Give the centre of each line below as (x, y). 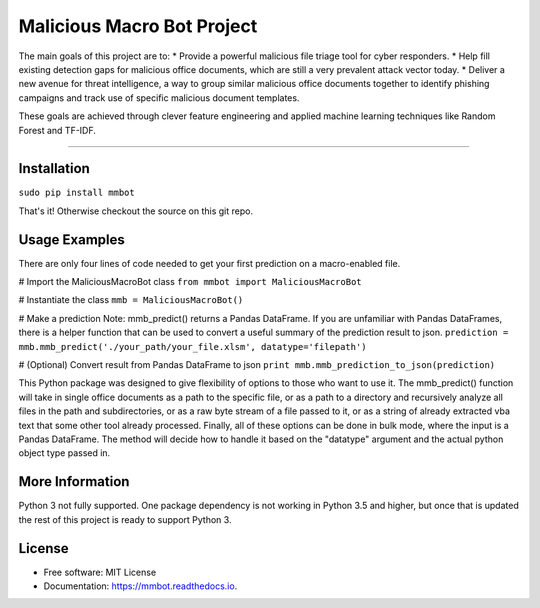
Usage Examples (71, 239)
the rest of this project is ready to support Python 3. (125, 519)
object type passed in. (64, 453)
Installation (54, 168)
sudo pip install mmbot (76, 193)
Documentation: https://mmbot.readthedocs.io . (140, 586)
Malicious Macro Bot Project (138, 26)
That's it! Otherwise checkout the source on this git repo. (136, 211)
